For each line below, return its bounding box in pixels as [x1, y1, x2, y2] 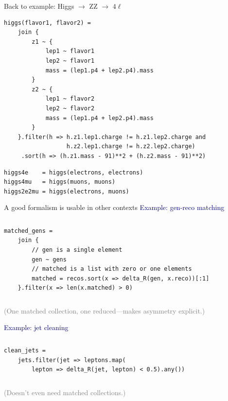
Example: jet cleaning [4, 322, 69, 332]
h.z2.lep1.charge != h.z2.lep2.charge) [66, 143, 195, 150]
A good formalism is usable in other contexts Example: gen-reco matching [4, 202, 225, 212]
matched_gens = [4, 227, 53, 234]
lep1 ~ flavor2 [45, 95, 95, 103]
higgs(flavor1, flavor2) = [4, 19, 91, 26]
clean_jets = [4, 347, 46, 354]
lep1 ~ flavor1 [45, 48, 95, 55]
